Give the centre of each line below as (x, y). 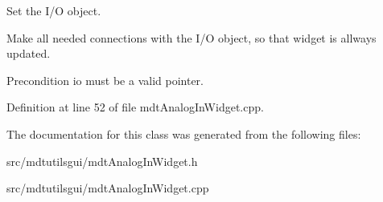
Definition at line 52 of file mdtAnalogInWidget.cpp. (135, 107)
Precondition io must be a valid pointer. (105, 80)
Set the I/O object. (54, 10)
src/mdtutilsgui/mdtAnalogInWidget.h (102, 161)
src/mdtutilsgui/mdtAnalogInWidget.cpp (108, 188)
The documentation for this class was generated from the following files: (184, 133)
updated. (29, 53)
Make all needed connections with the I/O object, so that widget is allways (191, 37)
